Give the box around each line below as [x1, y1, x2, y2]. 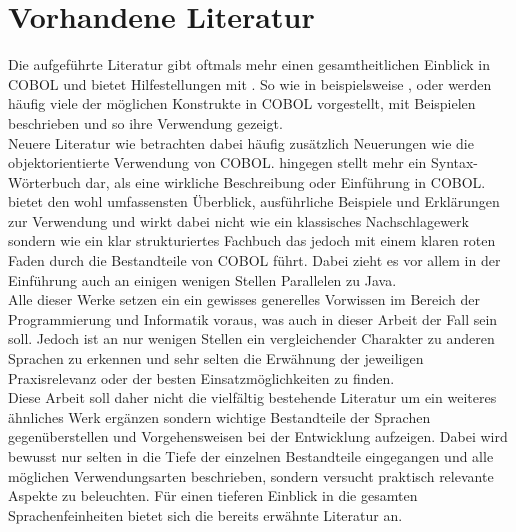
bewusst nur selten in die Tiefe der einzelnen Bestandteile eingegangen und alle [8, 446, 494, 466]
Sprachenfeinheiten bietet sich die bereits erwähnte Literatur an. [8, 504, 403, 525]
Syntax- [430, 152, 479, 173]
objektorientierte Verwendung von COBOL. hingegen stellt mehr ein [8, 152, 427, 173]
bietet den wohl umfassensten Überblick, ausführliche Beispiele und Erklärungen [8, 191, 500, 212]
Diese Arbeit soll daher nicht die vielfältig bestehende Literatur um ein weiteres [8, 387, 497, 408]
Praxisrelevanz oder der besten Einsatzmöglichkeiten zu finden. [8, 367, 395, 388]
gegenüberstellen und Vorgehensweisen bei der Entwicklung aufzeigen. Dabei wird [8, 426, 508, 447]
